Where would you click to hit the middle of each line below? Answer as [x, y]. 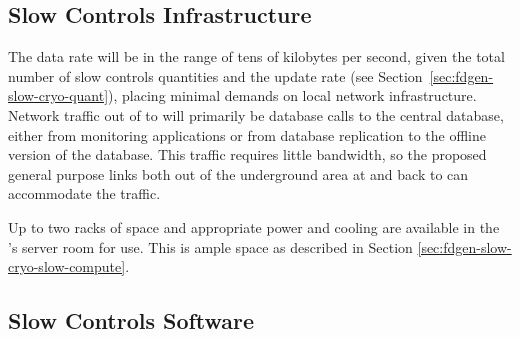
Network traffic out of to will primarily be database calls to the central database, [256, 114]
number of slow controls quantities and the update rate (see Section [215, 75]
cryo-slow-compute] [67, 266]
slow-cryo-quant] [58, 95]
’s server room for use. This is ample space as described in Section [210, 246]
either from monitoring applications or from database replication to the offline [247, 134]
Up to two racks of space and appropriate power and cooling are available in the [254, 226]
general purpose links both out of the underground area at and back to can [238, 173]
